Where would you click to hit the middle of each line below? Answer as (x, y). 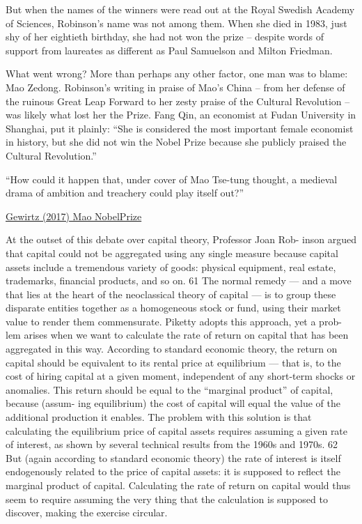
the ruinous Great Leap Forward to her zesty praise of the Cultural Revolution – (178, 101)
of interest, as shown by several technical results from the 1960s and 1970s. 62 (172, 444)
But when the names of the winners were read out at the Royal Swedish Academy (180, 9)
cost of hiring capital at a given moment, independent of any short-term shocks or (181, 376)
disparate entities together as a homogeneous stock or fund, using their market (173, 308)
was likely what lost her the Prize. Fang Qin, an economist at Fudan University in (181, 115)
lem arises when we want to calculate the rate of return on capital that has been (177, 335)
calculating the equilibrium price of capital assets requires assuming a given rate (177, 430)
